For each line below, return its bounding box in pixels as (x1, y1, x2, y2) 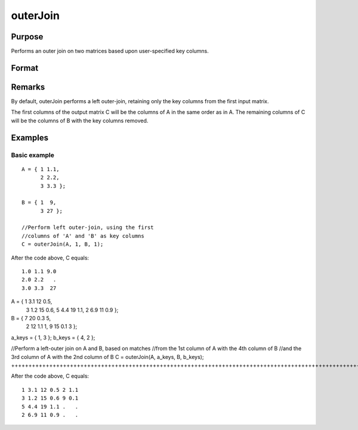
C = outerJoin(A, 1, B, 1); (21, 241, 104, 248)
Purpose (11, 32, 44, 42)
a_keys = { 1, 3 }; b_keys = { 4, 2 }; (11, 334, 95, 341)
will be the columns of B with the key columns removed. (11, 117, 149, 124)
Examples (11, 132, 49, 143)
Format (11, 63, 39, 73)
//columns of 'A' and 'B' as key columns (21, 233, 144, 239)
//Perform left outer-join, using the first (21, 224, 155, 231)
